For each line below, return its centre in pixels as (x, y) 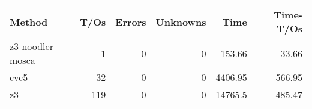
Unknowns (181, 21)
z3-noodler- (33, 46)
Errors (131, 21)
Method (29, 21)
